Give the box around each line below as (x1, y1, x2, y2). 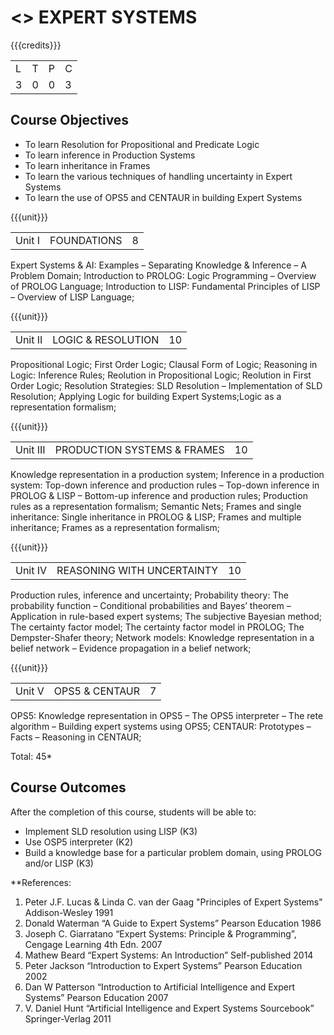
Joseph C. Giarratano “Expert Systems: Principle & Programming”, (24, 927, 297, 940)
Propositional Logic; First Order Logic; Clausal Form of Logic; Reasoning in (10, 358, 318, 370)
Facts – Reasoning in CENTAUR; (10, 731, 142, 743)
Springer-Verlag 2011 (24, 1012, 112, 1025)
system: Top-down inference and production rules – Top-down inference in (10, 479, 320, 491)
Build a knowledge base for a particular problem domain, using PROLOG (24, 846, 322, 858)
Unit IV (15, 563, 48, 577)
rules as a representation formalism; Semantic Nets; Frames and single (10, 500, 302, 512)
